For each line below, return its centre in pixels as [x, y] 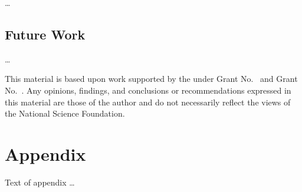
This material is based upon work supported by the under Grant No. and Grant [151, 79]
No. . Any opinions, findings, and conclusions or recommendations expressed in [148, 90]
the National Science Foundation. [65, 113]
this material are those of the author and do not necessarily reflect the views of [148, 102]
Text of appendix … [40, 182]
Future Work [45, 34]
